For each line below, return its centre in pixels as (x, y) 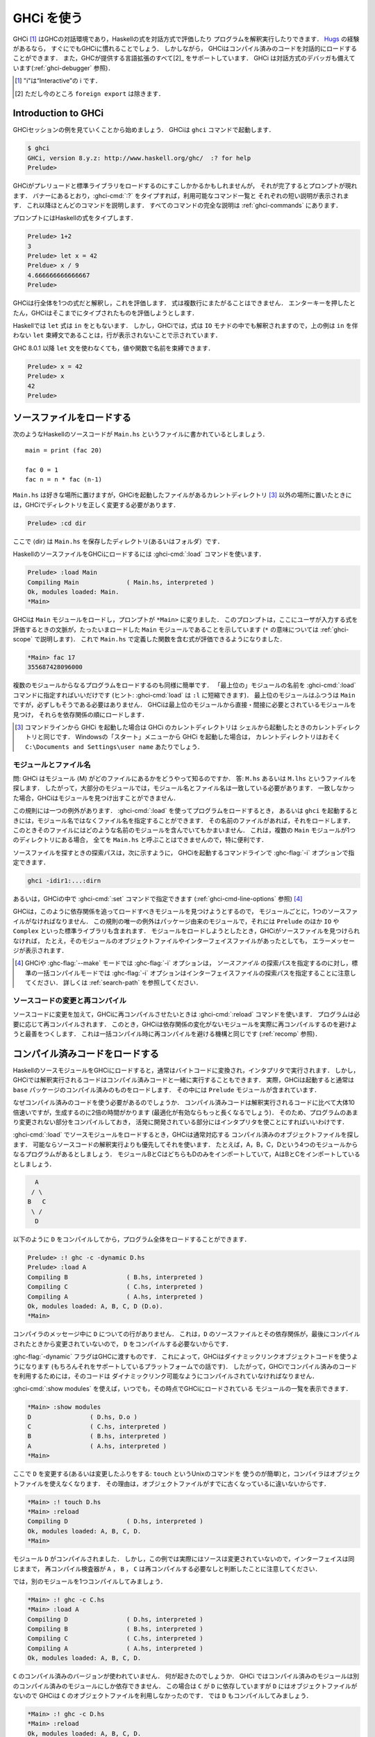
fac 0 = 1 (42, 470)
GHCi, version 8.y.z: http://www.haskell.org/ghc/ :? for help (139, 158)
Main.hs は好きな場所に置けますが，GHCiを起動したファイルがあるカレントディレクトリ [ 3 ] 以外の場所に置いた (173, 495)
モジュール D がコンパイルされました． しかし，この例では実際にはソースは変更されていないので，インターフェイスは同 (184, 1559)
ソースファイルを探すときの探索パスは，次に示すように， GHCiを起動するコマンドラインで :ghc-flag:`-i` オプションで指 (184, 853)
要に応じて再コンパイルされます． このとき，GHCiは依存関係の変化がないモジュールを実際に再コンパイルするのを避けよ (185, 1024)
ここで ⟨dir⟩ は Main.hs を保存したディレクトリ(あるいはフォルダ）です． (118, 541)
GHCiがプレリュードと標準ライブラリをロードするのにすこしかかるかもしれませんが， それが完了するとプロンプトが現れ (185, 186)
